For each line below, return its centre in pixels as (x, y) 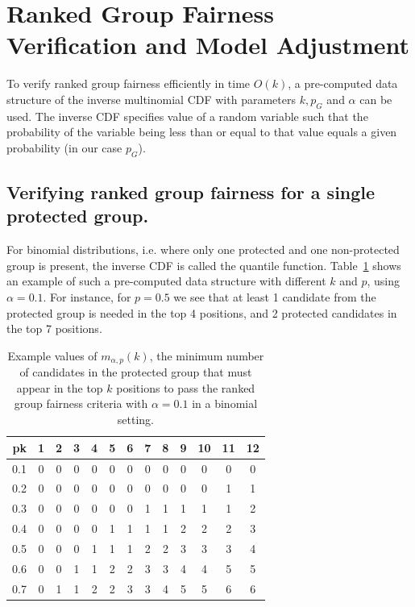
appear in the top (60, 387)
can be (376, 99)
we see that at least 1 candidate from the (275, 297)
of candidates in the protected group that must (136, 372)
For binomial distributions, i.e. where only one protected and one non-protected (203, 249)
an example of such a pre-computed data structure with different (166, 281)
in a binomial (225, 403)
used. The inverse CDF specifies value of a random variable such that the (187, 116)
